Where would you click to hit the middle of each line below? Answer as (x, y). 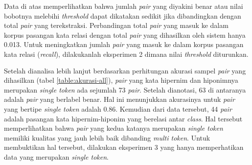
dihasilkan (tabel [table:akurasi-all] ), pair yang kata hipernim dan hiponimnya (121, 80)
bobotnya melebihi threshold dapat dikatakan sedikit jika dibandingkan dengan (123, 15)
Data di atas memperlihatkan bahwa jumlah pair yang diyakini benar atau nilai (124, 6)
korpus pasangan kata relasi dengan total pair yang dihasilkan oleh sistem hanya (125, 35)
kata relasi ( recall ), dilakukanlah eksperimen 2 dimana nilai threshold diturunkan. (126, 54)
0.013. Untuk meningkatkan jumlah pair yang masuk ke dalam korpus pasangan (124, 44)
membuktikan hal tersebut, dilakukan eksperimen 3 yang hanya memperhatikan (124, 147)
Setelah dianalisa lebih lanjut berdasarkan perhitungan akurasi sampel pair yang (125, 70)
